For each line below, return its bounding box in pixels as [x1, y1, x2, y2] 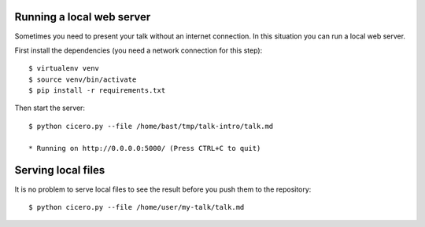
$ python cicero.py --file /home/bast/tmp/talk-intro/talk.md [28, 122, 274, 130]
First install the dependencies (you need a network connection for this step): [14, 46, 263, 55]
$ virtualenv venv [28, 64, 100, 73]
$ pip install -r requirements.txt [28, 86, 166, 95]
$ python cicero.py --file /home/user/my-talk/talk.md [28, 203, 245, 211]
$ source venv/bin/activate [28, 75, 137, 84]
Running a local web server [14, 10, 151, 24]
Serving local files [14, 163, 105, 177]
